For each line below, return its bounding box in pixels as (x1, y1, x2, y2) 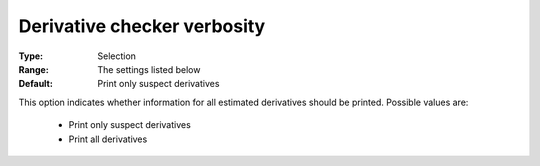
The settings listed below (97, 63, 201, 75)
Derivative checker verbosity (18, 15, 266, 37)
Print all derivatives (68, 133, 148, 145)
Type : (18, 50, 44, 62)
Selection (97, 50, 137, 62)
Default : (18, 78, 54, 90)
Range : (18, 63, 49, 75)
